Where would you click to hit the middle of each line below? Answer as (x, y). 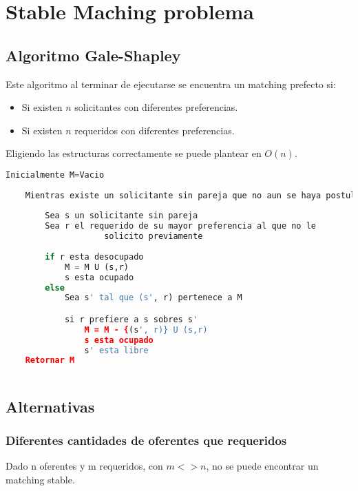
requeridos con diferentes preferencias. (155, 130)
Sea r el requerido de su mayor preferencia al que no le (181, 226)
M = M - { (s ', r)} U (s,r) (146, 330)
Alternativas (50, 406)
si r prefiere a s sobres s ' (131, 319)
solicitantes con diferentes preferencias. (156, 107)
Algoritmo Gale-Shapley (93, 55)
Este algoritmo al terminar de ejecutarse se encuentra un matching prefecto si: (171, 84)
